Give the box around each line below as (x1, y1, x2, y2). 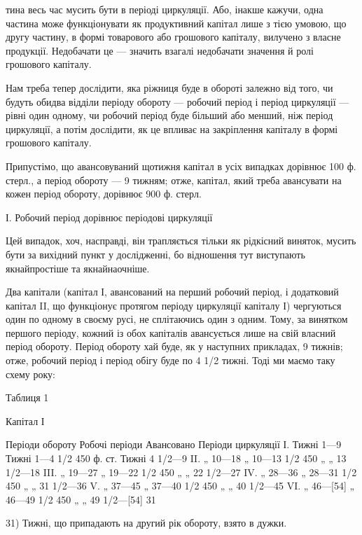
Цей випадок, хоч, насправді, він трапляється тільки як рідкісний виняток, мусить (6, 233, 356, 248)
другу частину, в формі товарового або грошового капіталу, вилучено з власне (6, 29, 341, 44)
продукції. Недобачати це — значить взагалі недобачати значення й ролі (6, 43, 314, 57)
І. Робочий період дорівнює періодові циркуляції (6, 209, 213, 224)
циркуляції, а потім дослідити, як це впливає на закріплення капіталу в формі (6, 121, 338, 136)
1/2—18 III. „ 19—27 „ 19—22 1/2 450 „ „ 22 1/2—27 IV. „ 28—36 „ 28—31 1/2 (6, 464, 357, 479)
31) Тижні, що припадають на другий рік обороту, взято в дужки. (6, 515, 287, 530)
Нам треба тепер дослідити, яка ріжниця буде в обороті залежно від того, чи (6, 80, 333, 95)
